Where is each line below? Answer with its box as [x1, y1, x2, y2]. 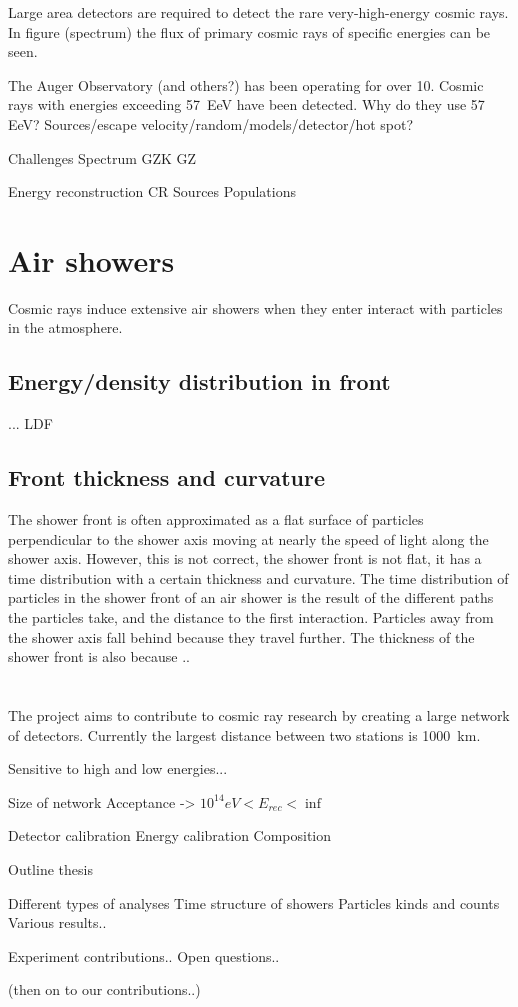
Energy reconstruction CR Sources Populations [8, 181, 296, 202]
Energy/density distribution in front [8, 366, 391, 397]
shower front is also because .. [8, 646, 190, 667]
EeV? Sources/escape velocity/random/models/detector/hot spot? [8, 113, 414, 134]
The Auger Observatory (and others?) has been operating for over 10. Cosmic [8, 74, 484, 95]
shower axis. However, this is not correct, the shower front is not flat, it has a [8, 548, 482, 569]
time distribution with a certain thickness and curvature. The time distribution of [8, 567, 509, 588]
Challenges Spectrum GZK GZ [8, 147, 197, 168]
